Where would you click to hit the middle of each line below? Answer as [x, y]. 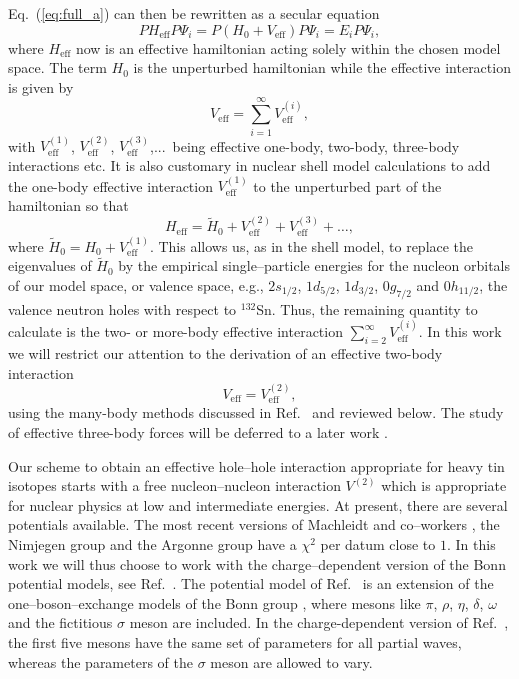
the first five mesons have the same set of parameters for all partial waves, [235, 641]
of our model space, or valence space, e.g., [136, 284]
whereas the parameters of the [100, 661]
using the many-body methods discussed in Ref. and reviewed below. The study [256, 412]
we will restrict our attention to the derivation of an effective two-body [225, 352]
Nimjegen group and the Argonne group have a [152, 543]
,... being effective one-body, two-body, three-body [304, 145]
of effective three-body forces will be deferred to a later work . [198, 431]
